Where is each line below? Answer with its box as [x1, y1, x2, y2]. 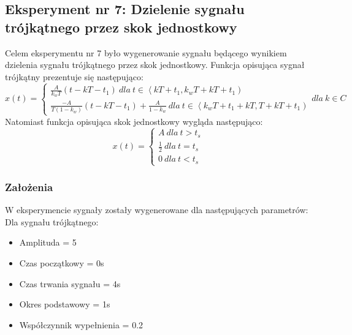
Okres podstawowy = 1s [19, 298, 110, 311]
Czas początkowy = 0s [19, 256, 104, 269]
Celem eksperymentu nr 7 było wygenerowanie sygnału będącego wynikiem [5, 46, 287, 59]
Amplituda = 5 [19, 236, 77, 249]
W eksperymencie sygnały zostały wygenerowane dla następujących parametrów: [5, 203, 308, 216]
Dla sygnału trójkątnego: [5, 215, 99, 228]
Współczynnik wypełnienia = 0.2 [19, 318, 143, 331]
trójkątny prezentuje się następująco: [5, 70, 143, 83]
